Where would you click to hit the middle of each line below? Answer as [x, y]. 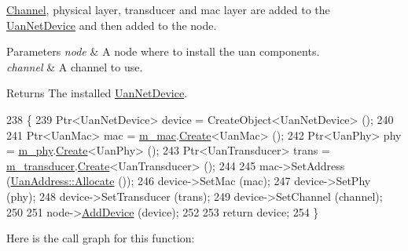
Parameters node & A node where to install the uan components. [163, 51]
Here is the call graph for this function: [101, 238]
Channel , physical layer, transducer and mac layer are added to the [168, 9]
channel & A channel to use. [75, 66]
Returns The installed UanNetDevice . [97, 93]
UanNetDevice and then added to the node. [112, 25]
